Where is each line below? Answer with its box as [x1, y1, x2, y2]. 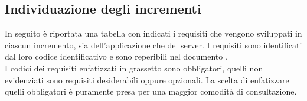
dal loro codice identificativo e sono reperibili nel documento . [5, 50, 228, 63]
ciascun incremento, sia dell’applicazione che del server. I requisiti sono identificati [5, 38, 302, 51]
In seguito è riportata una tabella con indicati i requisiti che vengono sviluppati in [5, 27, 302, 40]
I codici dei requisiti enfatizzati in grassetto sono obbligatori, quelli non [5, 61, 263, 74]
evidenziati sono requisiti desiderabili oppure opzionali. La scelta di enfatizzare [5, 73, 289, 86]
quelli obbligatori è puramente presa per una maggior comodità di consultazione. [5, 85, 297, 97]
